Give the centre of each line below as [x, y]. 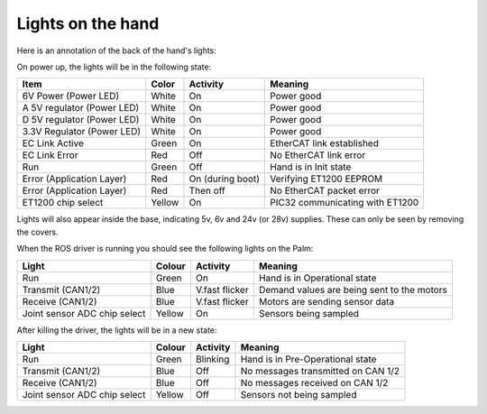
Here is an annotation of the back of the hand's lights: [116, 51]
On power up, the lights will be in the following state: [114, 67]
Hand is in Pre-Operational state [308, 359]
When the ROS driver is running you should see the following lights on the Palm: [165, 249]
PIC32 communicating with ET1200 [345, 203]
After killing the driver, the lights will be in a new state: [117, 330]
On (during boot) [225, 179]
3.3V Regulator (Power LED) [82, 132]
